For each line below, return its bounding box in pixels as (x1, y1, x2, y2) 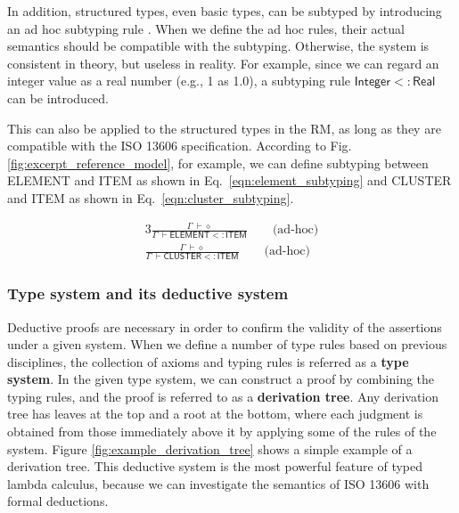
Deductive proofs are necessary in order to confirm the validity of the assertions (7, 317, 442, 336)
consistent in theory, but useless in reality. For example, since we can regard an (7, 53, 439, 72)
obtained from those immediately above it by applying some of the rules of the (7, 422, 437, 441)
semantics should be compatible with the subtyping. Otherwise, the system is (7, 37, 430, 55)
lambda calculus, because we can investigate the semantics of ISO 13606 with (7, 474, 430, 493)
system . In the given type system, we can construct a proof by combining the (7, 370, 435, 388)
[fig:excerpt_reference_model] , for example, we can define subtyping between (7, 153, 429, 172)
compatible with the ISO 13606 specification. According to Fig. (7, 136, 352, 155)
